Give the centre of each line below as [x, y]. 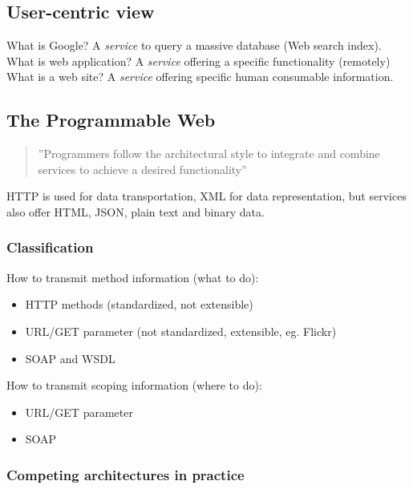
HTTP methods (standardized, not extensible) [139, 304]
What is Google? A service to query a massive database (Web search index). [194, 45]
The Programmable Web [111, 120]
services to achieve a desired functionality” [142, 169]
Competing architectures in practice [126, 474]
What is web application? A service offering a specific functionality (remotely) [198, 61]
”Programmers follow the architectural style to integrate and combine [209, 154]
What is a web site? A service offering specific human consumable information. [200, 77]
